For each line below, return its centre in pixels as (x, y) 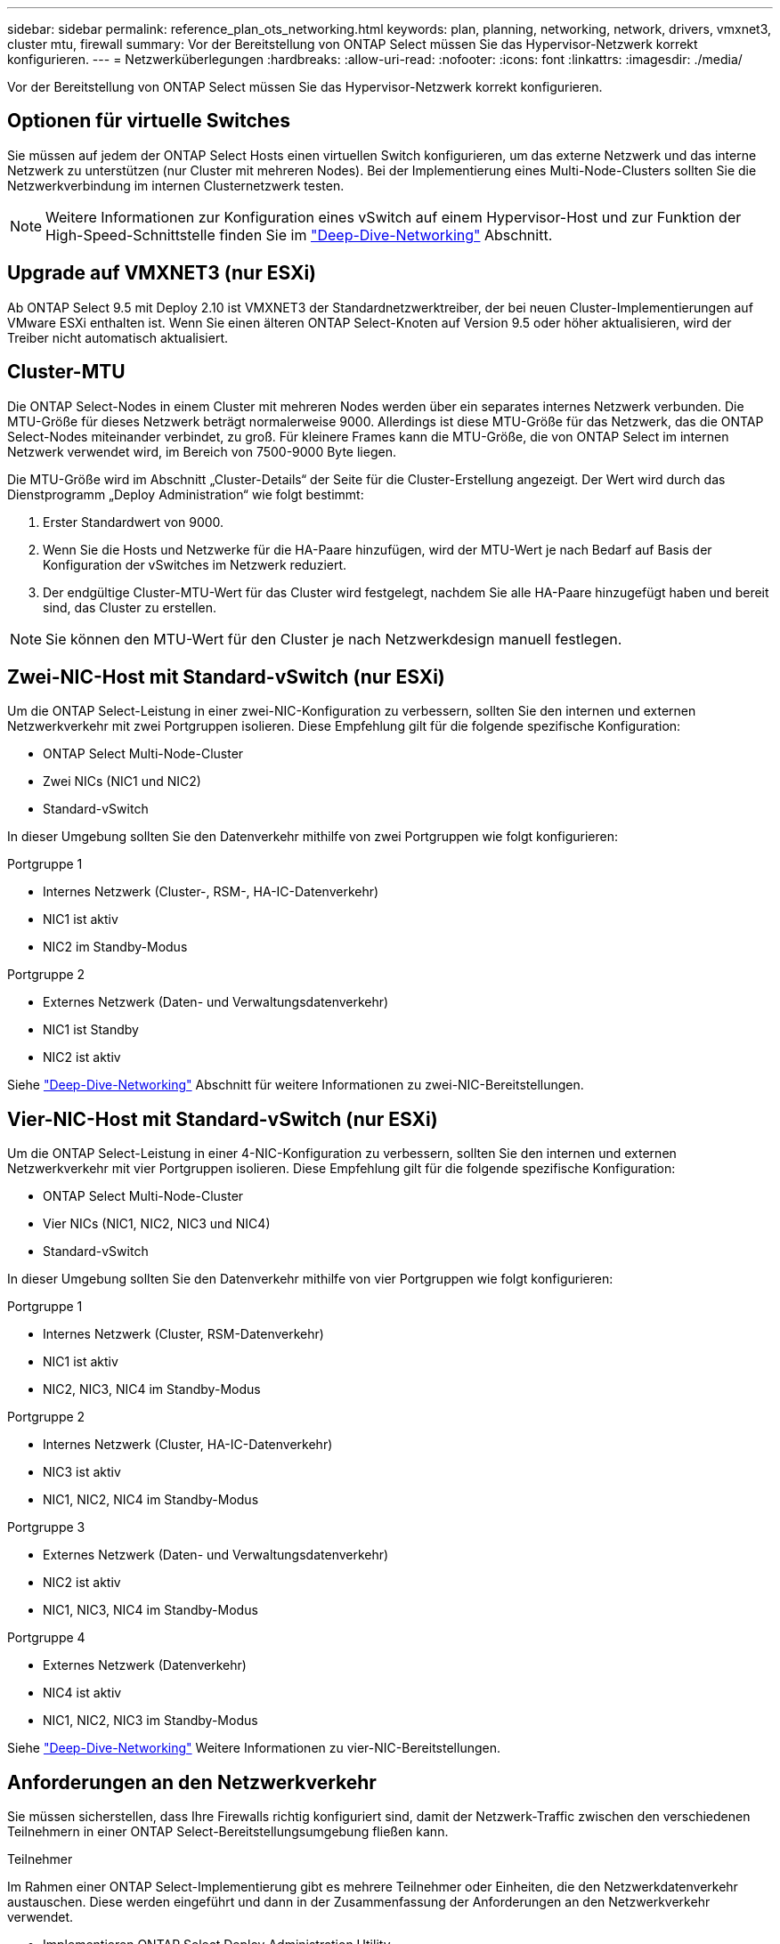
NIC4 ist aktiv (82, 1693)
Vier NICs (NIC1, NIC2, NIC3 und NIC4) (157, 1224)
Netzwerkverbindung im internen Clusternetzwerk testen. (176, 185)
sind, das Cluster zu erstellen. (130, 607)
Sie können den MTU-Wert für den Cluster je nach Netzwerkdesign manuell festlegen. (334, 639)
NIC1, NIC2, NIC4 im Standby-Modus (151, 1500)
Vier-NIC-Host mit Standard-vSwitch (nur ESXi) (223, 1119)
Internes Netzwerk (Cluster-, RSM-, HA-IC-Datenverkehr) (211, 892)
